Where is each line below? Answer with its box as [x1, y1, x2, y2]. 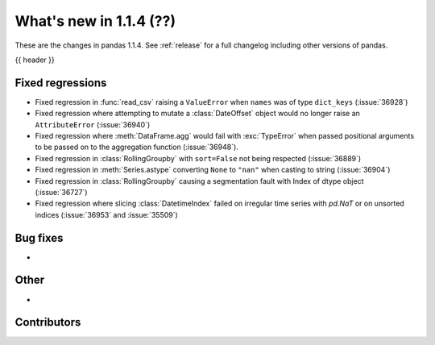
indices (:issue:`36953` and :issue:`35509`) [35, 210, 179, 219]
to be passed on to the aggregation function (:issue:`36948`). [35, 142, 239, 152]
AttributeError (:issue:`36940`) [35, 119, 151, 129]
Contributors [14, 315, 81, 330]
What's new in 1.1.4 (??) [14, 12, 176, 30]
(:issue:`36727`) [35, 187, 88, 197]
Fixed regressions [14, 76, 107, 89]
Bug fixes [14, 231, 64, 245]
